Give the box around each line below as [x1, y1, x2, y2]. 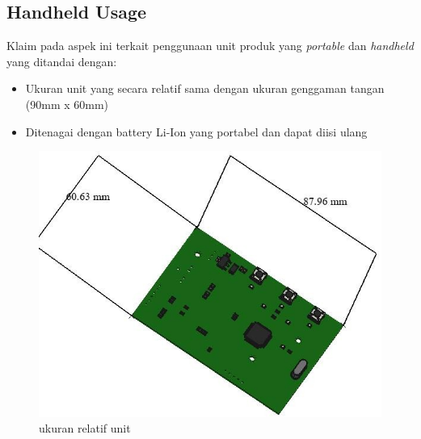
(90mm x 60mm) [25, 95, 109, 112]
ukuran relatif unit [39, 420, 131, 437]
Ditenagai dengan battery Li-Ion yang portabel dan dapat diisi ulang [25, 123, 368, 140]
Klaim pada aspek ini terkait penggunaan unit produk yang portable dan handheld [6, 37, 414, 54]
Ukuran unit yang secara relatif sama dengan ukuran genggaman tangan [25, 80, 385, 97]
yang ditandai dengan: [6, 52, 117, 69]
